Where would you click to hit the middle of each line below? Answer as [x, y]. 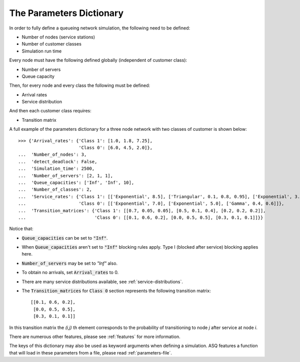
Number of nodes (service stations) [58, 37]
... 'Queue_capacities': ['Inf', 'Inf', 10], [76, 182]
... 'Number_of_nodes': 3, [52, 155]
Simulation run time [42, 51]
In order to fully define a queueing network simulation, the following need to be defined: [100, 28]
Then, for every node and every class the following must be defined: [80, 85]
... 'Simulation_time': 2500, [56, 169]
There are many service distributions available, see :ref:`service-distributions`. [102, 282]
